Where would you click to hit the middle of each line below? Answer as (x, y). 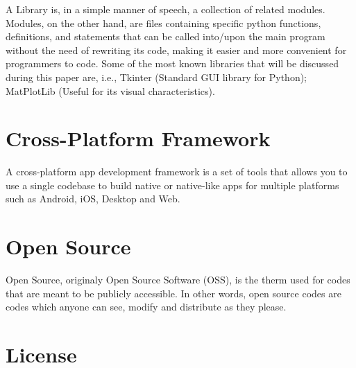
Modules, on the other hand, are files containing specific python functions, (163, 23)
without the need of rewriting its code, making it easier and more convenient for (176, 50)
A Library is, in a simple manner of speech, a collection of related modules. (166, 9)
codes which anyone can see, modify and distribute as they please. (146, 307)
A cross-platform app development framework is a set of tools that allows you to (177, 172)
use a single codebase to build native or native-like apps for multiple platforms (172, 185)
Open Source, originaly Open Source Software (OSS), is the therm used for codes (178, 280)
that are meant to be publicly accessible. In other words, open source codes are (173, 293)
